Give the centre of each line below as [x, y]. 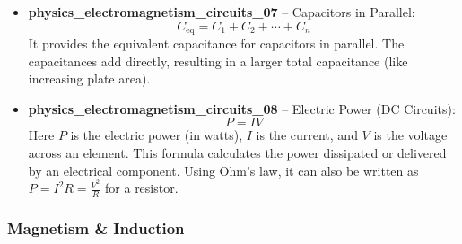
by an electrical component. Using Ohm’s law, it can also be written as [223, 170]
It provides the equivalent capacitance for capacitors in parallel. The [216, 44]
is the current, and [307, 135]
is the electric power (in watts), [157, 135]
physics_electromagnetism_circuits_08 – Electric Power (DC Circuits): [242, 108]
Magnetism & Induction [96, 228]
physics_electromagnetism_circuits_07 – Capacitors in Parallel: [222, 12]
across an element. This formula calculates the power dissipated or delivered [237, 153]
